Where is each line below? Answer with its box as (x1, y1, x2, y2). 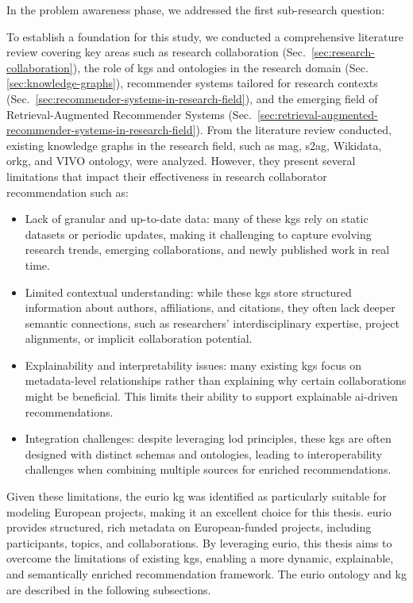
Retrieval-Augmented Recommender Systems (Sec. (6, 106, 252, 122)
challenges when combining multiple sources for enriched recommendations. (25, 461, 392, 478)
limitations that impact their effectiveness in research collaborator (6, 167, 327, 184)
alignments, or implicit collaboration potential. (25, 330, 253, 347)
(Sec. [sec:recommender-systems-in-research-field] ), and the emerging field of (6, 90, 378, 106)
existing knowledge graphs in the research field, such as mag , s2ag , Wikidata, (6, 136, 382, 153)
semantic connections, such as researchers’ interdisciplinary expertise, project (25, 314, 399, 331)
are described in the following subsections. (6, 581, 211, 597)
